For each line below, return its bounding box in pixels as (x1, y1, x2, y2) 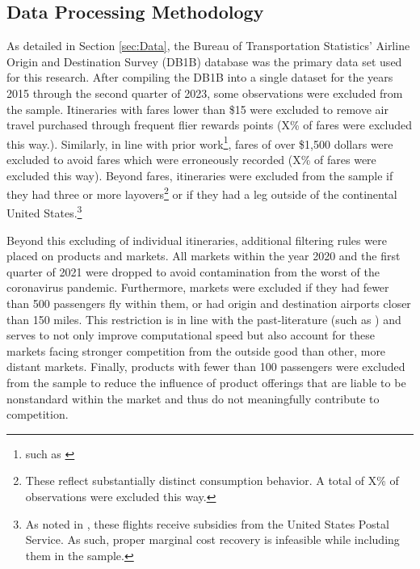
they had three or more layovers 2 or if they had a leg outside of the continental (6, 183, 397, 202)
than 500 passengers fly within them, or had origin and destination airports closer (6, 295, 411, 312)
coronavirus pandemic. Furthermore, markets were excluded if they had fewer (6, 279, 389, 296)
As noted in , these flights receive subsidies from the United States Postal (25, 515, 389, 532)
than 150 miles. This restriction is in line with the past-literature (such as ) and (6, 310, 401, 327)
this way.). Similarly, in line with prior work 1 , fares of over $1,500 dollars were (6, 133, 393, 152)
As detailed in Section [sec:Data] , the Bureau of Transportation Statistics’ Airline (6, 37, 410, 54)
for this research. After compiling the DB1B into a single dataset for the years (6, 69, 393, 86)
